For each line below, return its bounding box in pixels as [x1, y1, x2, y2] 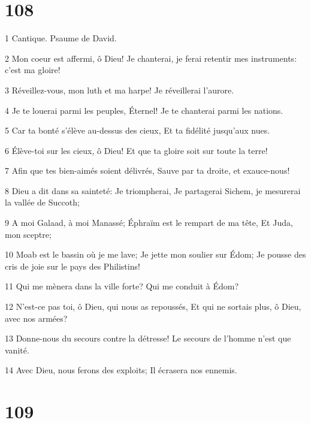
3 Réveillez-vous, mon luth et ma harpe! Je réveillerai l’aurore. [5, 83, 234, 96]
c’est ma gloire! [5, 64, 61, 76]
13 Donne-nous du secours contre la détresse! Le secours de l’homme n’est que [5, 332, 291, 345]
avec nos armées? [5, 312, 68, 324]
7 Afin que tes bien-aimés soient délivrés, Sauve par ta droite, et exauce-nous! [5, 164, 290, 177]
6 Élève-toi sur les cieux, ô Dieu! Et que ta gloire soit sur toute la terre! [5, 144, 268, 156]
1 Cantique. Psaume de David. [5, 32, 117, 44]
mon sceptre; [5, 228, 52, 240]
